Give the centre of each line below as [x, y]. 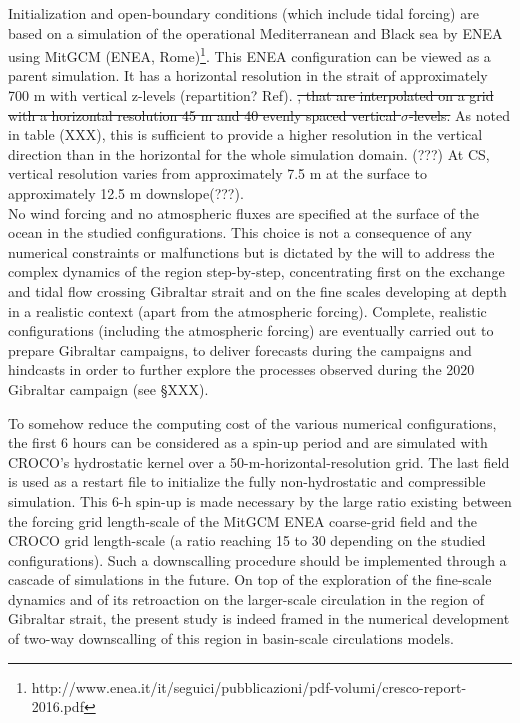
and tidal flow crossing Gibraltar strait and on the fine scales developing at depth [257, 290]
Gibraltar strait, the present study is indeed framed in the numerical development [259, 618]
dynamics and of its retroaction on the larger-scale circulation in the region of [246, 598]
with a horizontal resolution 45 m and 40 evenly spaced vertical [202, 114]
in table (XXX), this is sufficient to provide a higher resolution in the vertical [245, 134]
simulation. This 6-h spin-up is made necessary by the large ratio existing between [260, 500]
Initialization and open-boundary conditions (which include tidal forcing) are [243, 13]
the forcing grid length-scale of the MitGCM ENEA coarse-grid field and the [243, 520]
